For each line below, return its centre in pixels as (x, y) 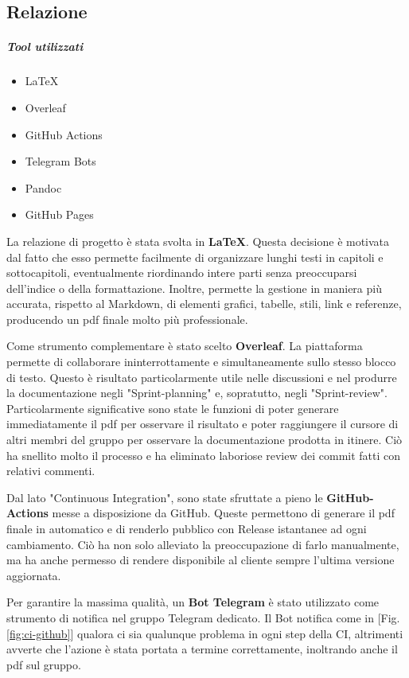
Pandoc (43, 187)
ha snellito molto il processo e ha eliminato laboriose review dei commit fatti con (204, 455)
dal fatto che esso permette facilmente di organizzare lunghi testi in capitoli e (195, 257)
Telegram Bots (60, 161)
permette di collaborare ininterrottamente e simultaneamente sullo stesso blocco (201, 362)
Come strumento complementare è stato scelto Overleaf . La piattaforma (185, 346)
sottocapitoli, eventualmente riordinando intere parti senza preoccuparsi (182, 273)
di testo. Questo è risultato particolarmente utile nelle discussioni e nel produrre (202, 377)
